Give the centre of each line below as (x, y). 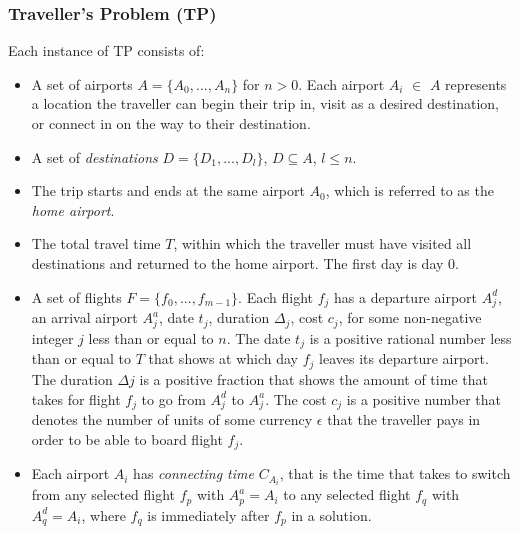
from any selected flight (103, 494)
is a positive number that (424, 398)
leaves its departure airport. (404, 358)
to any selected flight (347, 494)
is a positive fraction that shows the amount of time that (313, 378)
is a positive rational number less (410, 338)
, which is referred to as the (409, 190)
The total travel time (96, 243)
